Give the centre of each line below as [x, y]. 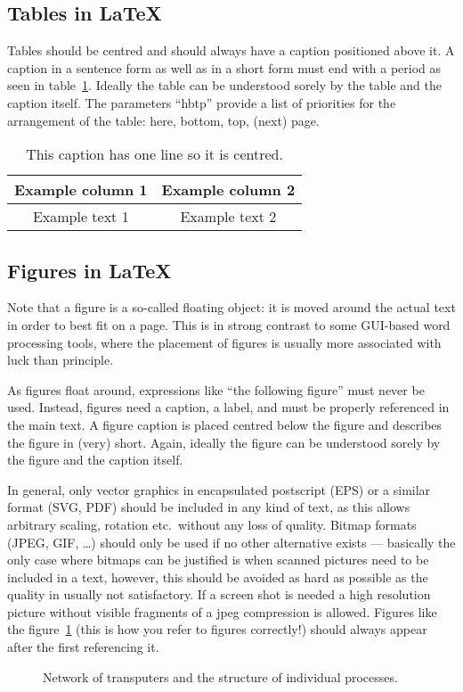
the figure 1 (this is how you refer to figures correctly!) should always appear [217, 629]
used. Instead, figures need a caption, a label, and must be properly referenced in [228, 407]
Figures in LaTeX [89, 270]
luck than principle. [61, 360]
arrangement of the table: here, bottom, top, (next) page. [163, 120]
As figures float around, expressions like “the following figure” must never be [216, 389]
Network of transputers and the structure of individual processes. [220, 676]
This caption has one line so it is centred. [154, 154]
